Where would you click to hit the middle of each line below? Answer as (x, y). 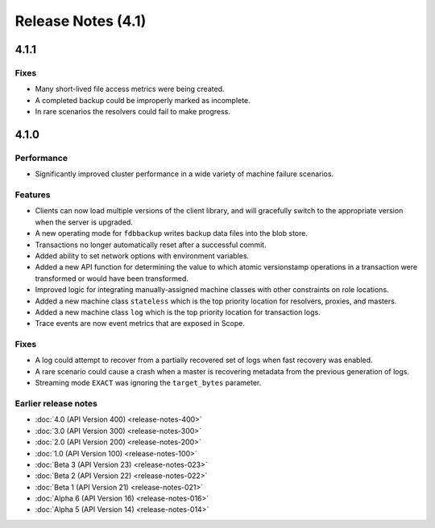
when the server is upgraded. (84, 222)
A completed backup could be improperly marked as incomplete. (143, 100)
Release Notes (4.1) (81, 21)
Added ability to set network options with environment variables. (142, 256)
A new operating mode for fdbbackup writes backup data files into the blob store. (171, 233)
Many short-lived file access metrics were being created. (130, 89)
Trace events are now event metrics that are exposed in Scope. (140, 324)
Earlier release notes (56, 403)
